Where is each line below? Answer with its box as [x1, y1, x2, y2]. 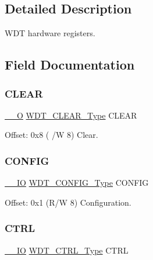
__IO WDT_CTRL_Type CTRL [5, 244, 129, 256]
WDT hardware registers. [5, 27, 95, 39]
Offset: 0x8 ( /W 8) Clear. [5, 129, 98, 141]
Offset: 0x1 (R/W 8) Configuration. [5, 196, 131, 208]
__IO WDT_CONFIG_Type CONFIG [5, 176, 149, 189]
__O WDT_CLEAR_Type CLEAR [5, 109, 137, 121]
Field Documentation [5, 56, 135, 74]
